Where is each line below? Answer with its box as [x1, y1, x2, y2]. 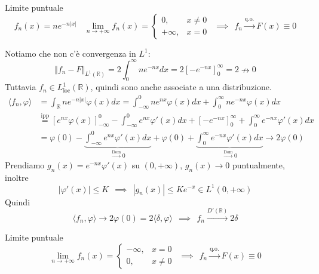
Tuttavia [5, 81, 36, 93]
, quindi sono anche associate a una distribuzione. [90, 81, 272, 93]
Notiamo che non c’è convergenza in [5, 47, 136, 59]
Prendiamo [5, 159, 45, 171]
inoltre [5, 171, 29, 183]
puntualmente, [232, 159, 285, 171]
